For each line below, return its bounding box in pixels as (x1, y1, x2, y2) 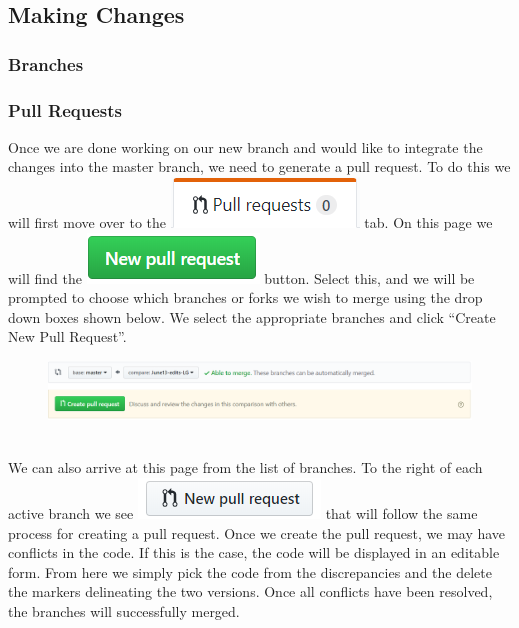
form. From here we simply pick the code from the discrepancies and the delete (8, 561, 492, 582)
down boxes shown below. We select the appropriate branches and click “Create (8, 306, 496, 327)
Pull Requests (8, 97, 122, 122)
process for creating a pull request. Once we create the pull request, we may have (8, 522, 506, 543)
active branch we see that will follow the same (8, 502, 478, 523)
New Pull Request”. (8, 326, 127, 347)
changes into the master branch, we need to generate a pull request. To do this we (8, 156, 511, 177)
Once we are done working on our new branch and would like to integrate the (8, 136, 483, 157)
